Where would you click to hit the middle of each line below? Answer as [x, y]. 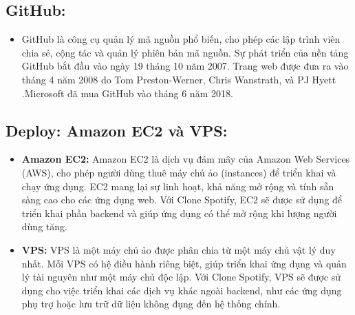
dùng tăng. [44, 226]
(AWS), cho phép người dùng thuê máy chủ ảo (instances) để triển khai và [179, 172]
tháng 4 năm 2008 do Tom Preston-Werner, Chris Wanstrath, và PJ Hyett [179, 79]
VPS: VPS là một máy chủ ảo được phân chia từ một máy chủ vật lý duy [179, 249]
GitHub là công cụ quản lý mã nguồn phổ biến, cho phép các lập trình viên [181, 39]
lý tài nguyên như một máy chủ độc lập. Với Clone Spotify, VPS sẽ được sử [181, 277]
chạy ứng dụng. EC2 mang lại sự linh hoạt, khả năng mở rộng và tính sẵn [178, 186]
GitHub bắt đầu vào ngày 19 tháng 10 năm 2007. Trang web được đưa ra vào [185, 66]
